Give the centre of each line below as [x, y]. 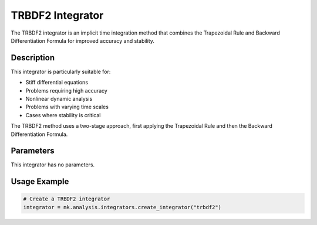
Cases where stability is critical [63, 115]
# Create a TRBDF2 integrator [67, 199]
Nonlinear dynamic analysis [59, 99]
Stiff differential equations [57, 83]
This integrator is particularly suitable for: [61, 71]
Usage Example [40, 182]
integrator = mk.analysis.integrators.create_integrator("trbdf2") [122, 207]
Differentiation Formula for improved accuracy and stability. [83, 40]
